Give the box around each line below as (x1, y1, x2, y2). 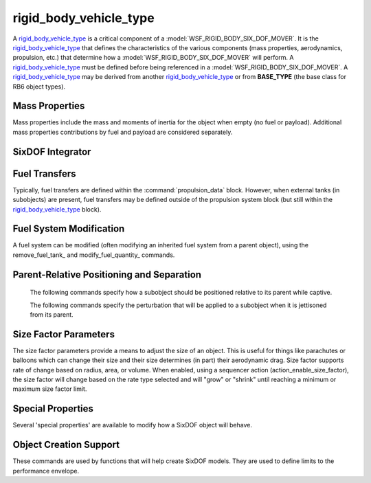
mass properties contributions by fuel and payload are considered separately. (12, 128, 233, 136)
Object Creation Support (12, 439, 120, 451)
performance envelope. (12, 467, 79, 475)
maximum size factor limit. (12, 385, 87, 393)
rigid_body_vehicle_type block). (12, 205, 102, 213)
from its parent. (30, 310, 74, 319)
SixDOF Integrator (12, 146, 91, 157)
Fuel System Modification (12, 223, 125, 235)
